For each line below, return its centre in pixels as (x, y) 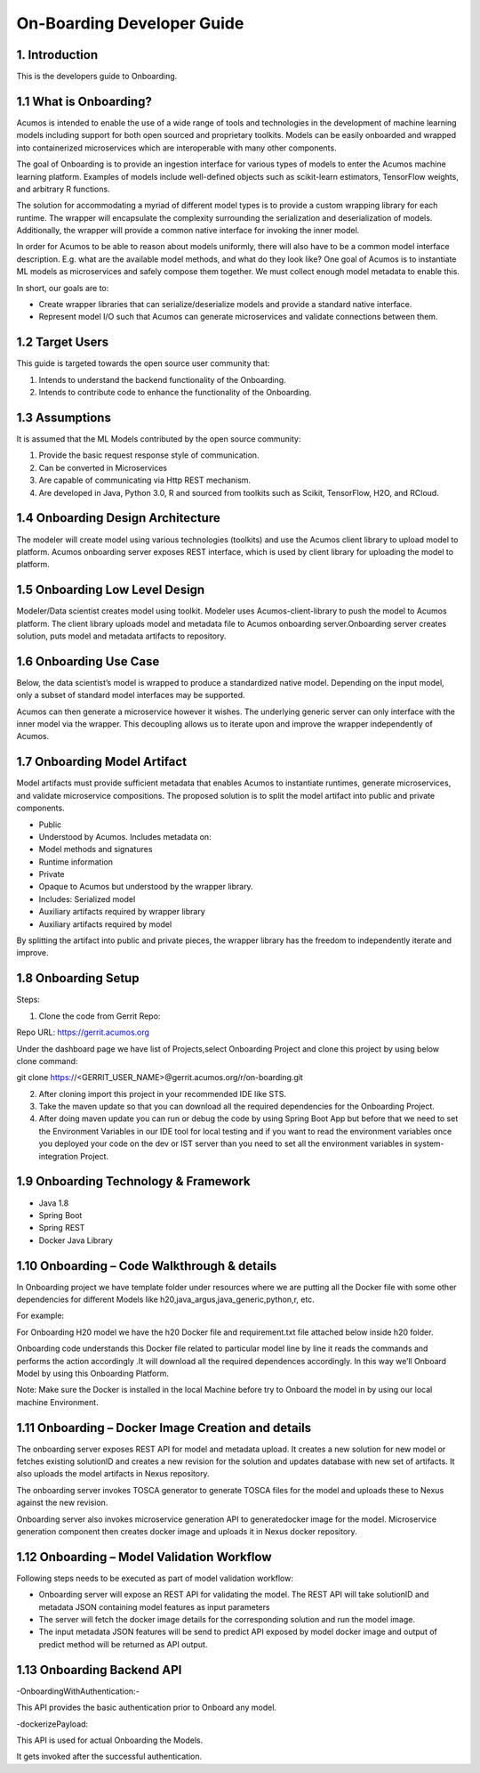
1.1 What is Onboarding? (84, 101)
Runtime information (76, 862)
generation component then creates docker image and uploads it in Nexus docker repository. (187, 1531)
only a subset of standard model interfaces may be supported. (131, 695)
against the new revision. (62, 1503)
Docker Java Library (76, 1240)
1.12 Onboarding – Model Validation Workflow (144, 1557)
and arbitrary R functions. (63, 189)
